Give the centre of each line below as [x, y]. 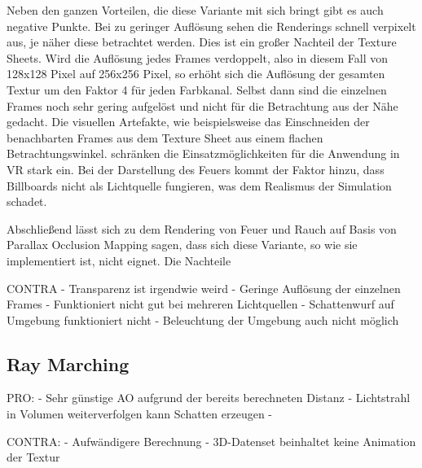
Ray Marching [68, 363]
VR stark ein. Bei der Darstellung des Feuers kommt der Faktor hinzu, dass [196, 169]
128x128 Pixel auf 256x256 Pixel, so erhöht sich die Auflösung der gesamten [196, 74]
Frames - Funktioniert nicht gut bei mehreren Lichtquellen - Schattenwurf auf [200, 304]
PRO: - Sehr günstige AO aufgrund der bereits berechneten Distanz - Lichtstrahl [209, 398]
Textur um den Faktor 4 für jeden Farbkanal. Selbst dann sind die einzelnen [197, 89]
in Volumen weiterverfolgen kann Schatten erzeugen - [140, 414]
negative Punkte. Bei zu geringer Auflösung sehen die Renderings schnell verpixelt [211, 26]
